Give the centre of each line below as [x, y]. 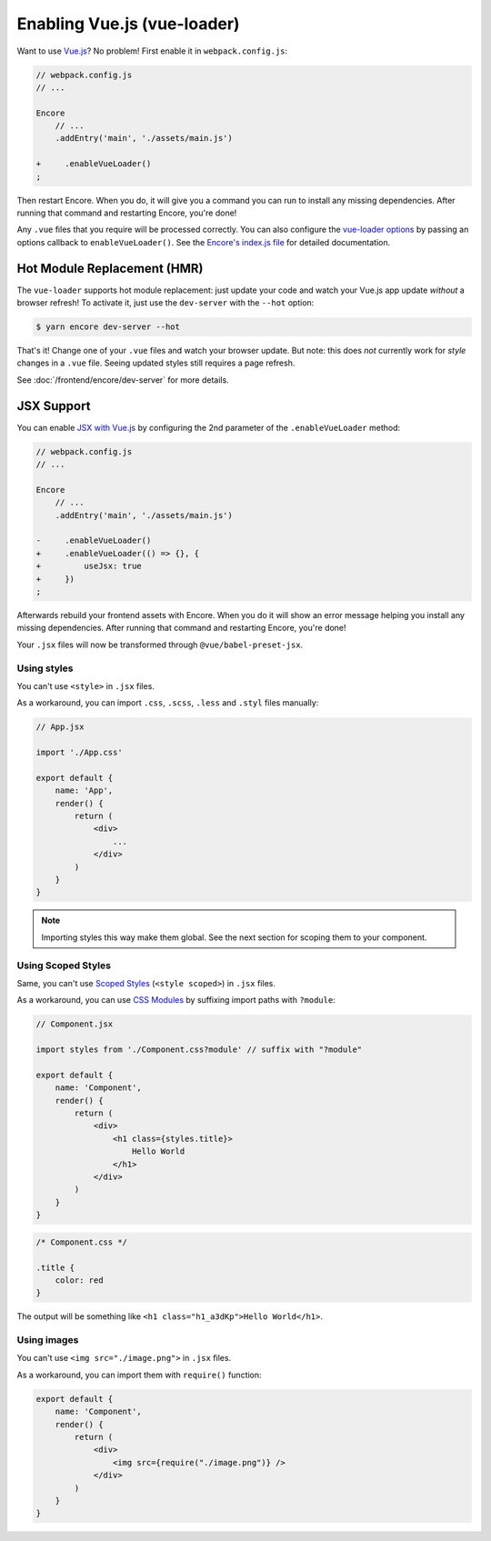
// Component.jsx [75, 1024]
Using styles [45, 668]
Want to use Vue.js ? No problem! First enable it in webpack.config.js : [152, 51]
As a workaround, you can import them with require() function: [140, 1375]
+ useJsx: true [89, 566]
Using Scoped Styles [64, 966]
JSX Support [54, 406]
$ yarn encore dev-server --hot [108, 327]
